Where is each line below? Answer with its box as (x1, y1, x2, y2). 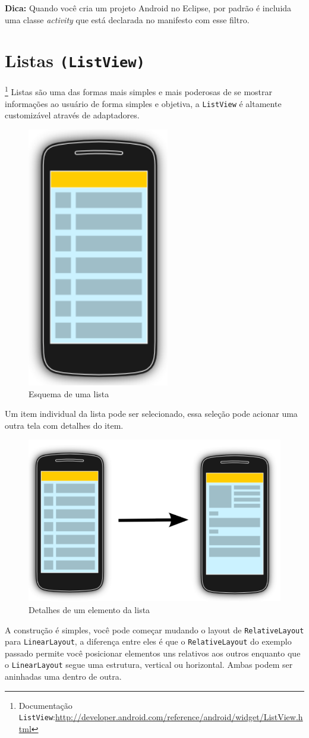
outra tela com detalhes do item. (5, 419, 124, 431)
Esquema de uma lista (29, 387, 109, 400)
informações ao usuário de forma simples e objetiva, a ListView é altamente (5, 97, 282, 109)
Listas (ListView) (5, 48, 145, 73)
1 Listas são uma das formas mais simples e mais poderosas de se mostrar (5, 84, 273, 98)
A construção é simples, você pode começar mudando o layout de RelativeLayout (5, 623, 304, 636)
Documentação (18, 699, 72, 711)
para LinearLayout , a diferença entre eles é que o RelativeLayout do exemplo (5, 635, 292, 648)
